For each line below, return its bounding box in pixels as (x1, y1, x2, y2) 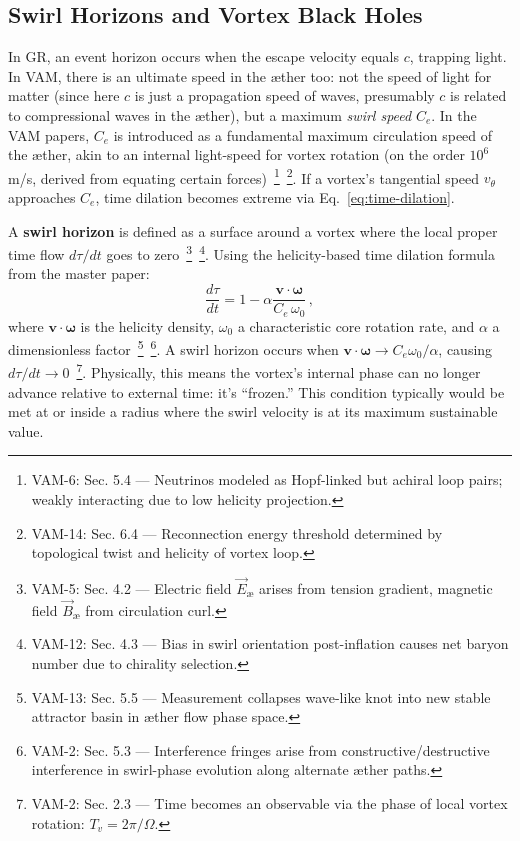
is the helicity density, (80, 315, 215, 336)
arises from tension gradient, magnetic (259, 578, 493, 599)
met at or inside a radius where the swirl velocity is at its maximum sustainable (8, 401, 498, 422)
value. (8, 420, 44, 441)
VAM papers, (8, 124, 90, 145)
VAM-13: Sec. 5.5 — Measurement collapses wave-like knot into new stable (31, 686, 491, 707)
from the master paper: (8, 263, 150, 284)
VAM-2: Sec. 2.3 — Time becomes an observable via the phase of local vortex (31, 793, 508, 813)
